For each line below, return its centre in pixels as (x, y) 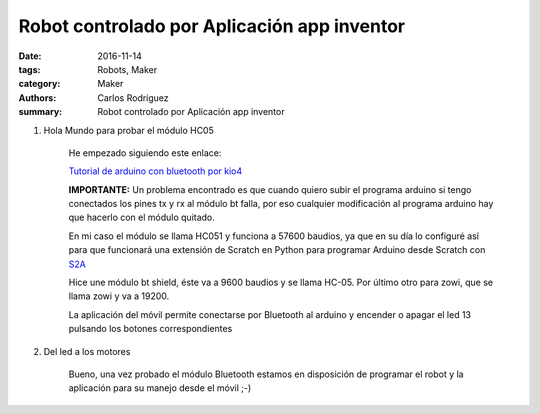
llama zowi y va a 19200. (119, 296)
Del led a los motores (87, 351)
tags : (29, 69)
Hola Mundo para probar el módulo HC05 (129, 130)
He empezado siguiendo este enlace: (145, 152)
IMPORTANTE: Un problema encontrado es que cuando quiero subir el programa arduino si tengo (270, 189)
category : (39, 84)
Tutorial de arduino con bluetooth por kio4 (155, 171)
